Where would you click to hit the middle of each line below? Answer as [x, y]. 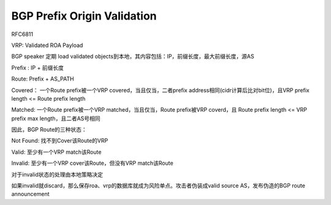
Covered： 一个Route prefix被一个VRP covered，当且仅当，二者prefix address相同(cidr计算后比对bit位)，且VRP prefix [160, 90]
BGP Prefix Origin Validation [84, 16]
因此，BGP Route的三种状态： [49, 130]
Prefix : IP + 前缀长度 [38, 68]
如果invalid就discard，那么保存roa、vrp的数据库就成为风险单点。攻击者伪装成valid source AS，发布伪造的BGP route [158, 185]
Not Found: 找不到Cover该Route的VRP [60, 141]
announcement [30, 194]
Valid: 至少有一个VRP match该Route [56, 152]
